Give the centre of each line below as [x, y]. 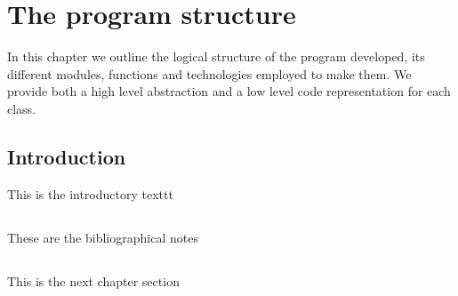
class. [22, 108]
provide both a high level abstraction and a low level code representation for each [229, 91]
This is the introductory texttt [90, 193]
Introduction [67, 156]
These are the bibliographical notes [103, 237]
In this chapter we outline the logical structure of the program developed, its [216, 56]
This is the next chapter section [93, 280]
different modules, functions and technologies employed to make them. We [209, 73]
